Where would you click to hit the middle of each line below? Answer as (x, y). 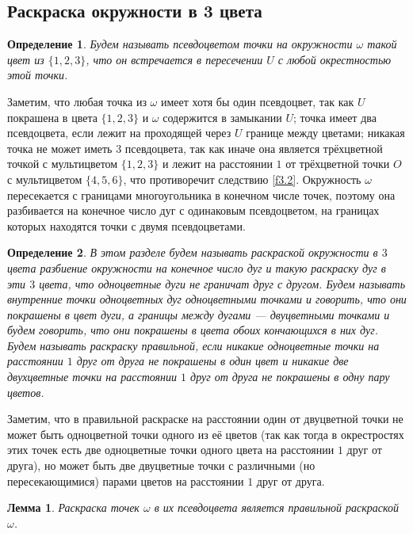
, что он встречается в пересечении (174, 59)
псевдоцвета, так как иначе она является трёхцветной (254, 148)
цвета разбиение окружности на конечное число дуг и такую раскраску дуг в (197, 267)
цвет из (26, 59)
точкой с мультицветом (63, 164)
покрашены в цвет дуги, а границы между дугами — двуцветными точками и (199, 314)
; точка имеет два (335, 117)
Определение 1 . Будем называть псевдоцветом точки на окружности (180, 44)
